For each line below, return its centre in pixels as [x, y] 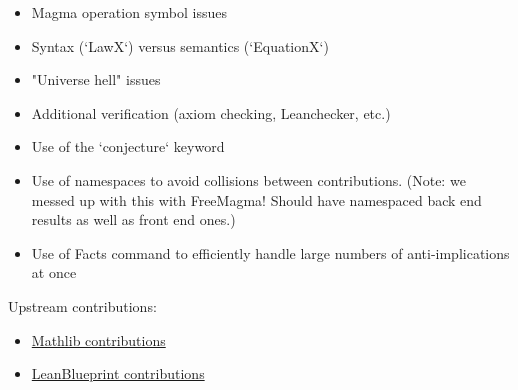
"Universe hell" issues [96, 79]
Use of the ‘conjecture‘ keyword [128, 146]
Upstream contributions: [82, 305]
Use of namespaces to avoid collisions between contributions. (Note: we [248, 179]
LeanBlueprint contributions [118, 373]
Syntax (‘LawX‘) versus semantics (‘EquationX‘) [180, 45]
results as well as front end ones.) [133, 219]
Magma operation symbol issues [129, 12]
